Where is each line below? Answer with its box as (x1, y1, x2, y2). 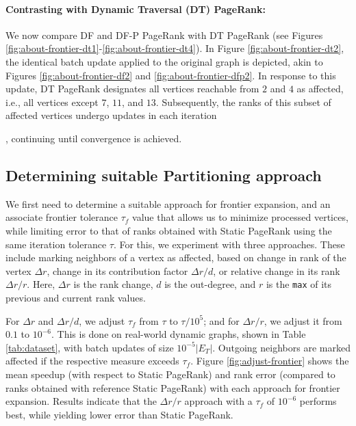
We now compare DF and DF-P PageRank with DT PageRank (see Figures (5, 27, 323, 42)
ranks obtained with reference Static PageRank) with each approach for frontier (5, 380, 340, 395)
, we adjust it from (264, 313, 342, 328)
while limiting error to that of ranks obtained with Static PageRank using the (5, 223, 332, 237)
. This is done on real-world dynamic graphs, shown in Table (51, 327, 306, 341)
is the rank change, (73, 277, 153, 291)
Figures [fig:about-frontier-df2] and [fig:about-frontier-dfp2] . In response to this (5, 68, 336, 82)
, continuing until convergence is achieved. (5, 131, 182, 145)
